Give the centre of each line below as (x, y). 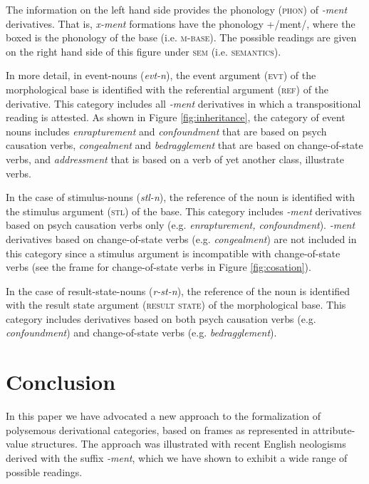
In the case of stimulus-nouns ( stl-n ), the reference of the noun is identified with (181, 197)
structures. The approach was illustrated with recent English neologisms (189, 444)
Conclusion (61, 382)
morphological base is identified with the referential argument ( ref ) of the (167, 89)
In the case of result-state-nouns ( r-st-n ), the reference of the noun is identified (178, 290)
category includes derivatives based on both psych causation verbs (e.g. (161, 318)
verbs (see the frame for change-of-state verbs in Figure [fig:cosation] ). (158, 267)
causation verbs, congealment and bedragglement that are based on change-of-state (184, 145)
